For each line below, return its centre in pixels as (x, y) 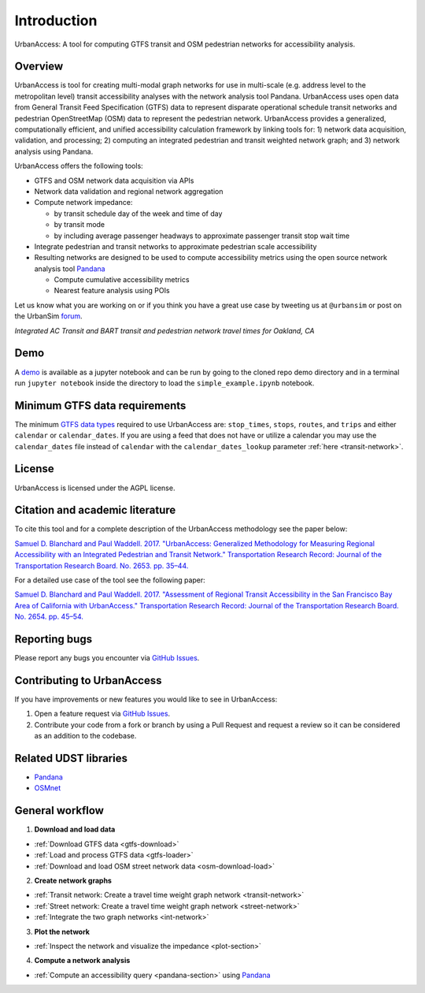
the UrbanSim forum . (48, 316)
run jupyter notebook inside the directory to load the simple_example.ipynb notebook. (164, 383)
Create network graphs (73, 880)
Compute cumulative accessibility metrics (122, 280)
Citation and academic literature (95, 510)
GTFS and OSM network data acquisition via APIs (114, 180)
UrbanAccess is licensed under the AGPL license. (95, 488)
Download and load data (75, 829)
